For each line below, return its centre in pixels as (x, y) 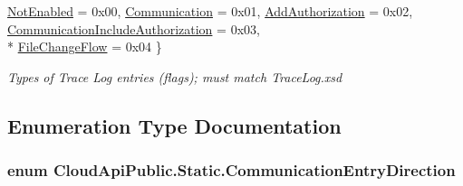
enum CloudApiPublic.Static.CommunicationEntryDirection (231, 170)
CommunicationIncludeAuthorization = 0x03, (134, 28)
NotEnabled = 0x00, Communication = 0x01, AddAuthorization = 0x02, (210, 11)
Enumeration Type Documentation (174, 125)
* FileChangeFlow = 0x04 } (85, 46)
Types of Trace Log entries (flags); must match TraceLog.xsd (175, 76)
